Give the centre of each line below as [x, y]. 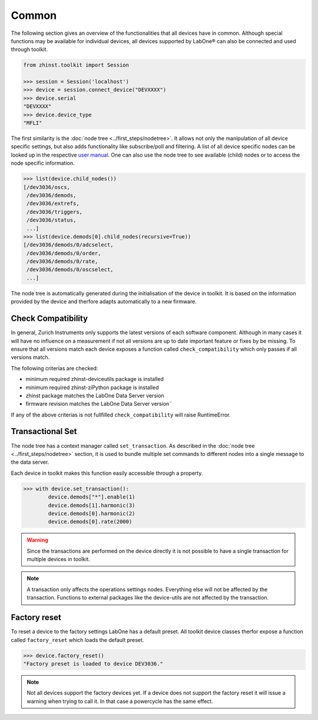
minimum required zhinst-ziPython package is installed [92, 387]
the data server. [30, 462]
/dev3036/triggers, [54, 212]
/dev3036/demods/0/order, [64, 253]
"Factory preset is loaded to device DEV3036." [93, 664]
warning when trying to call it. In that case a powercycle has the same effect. [120, 701]
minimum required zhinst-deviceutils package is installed [95, 379]
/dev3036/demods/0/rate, [62, 262]
